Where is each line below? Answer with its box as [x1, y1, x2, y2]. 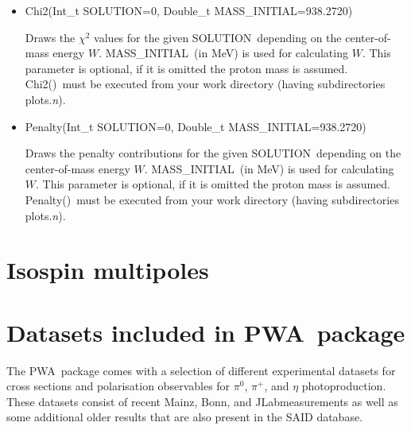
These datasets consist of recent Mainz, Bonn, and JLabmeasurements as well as [6, 393, 398, 409]
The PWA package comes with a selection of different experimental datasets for [6, 362, 396, 378]
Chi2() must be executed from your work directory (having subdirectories [25, 76, 386, 92]
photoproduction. [301, 378, 386, 394]
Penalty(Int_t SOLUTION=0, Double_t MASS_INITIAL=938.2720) [25, 118, 366, 134]
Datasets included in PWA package [6, 316, 405, 348]
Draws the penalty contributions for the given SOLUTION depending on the [25, 145, 401, 161]
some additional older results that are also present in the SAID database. [6, 409, 363, 425]
